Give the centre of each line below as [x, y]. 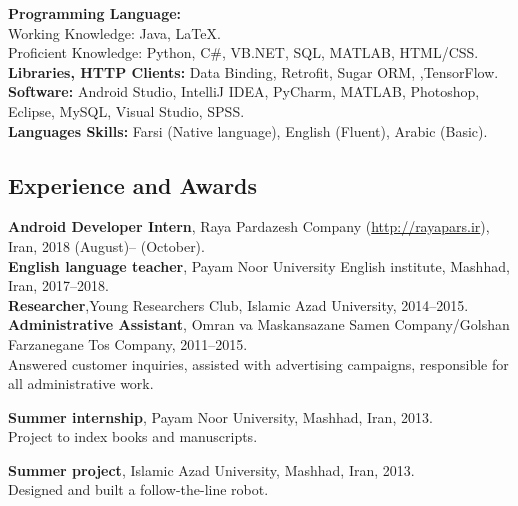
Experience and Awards [133, 184]
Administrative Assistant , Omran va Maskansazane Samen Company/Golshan [259, 324]
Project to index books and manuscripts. [133, 436]
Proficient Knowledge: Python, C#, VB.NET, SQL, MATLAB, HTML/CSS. [243, 52]
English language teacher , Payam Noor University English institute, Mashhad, [259, 265]
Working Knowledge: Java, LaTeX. [114, 32]
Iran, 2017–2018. [58, 285]
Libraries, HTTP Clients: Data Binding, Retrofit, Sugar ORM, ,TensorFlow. [253, 71]
